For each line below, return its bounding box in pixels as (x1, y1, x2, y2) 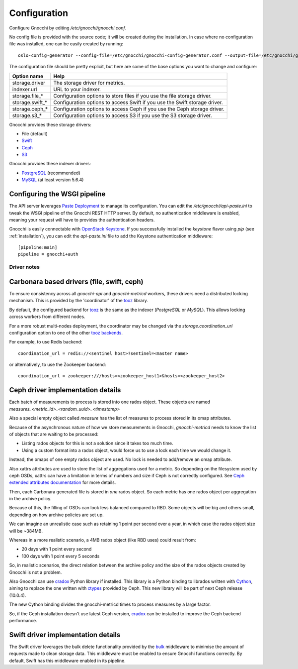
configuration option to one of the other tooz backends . (9, 330, 123, 335)
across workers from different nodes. (9, 314, 85, 320)
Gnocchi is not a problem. (9, 569, 62, 575)
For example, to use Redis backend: (9, 339, 82, 345)
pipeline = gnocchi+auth (18, 251, 78, 257)
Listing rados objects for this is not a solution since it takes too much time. (21, 441, 173, 446)
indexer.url (12, 86, 37, 93)
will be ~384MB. (9, 528, 43, 534)
